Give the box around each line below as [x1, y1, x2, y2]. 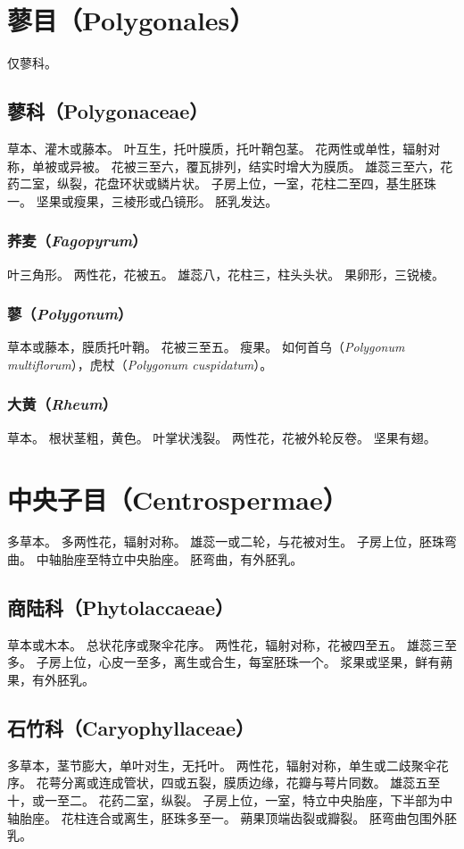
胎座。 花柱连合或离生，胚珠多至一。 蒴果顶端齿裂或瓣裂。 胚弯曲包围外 [19, 808, 444, 827]
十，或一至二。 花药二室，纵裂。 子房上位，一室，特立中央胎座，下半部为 [7, 791, 441, 810]
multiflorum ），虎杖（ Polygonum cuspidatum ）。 [7, 354, 273, 373]
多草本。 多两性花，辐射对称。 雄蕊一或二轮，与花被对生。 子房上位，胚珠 [7, 532, 444, 551]
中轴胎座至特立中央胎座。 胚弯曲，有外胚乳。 [36, 550, 303, 569]
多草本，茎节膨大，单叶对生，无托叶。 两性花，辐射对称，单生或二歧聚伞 [7, 755, 436, 774]
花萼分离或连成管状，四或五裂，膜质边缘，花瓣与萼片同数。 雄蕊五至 [36, 773, 441, 792]
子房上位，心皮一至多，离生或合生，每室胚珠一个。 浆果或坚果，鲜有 [36, 653, 441, 671]
